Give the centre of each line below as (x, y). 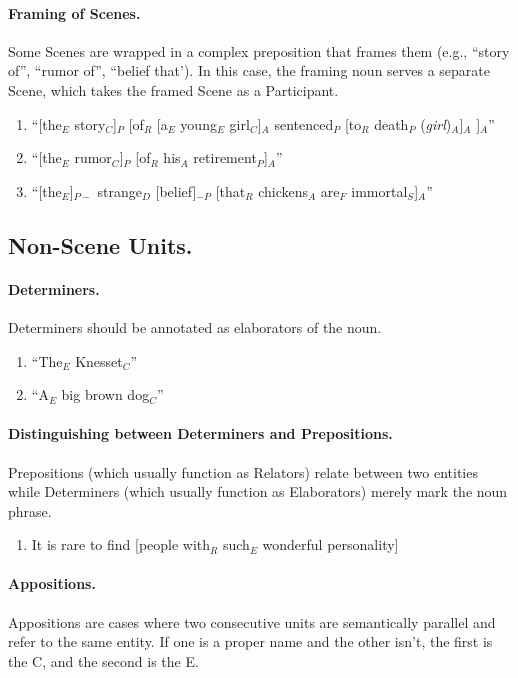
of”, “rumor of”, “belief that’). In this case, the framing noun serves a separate (249, 70)
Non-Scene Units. (100, 244)
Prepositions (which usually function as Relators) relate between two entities (243, 471)
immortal (379, 190)
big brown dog (105, 394)
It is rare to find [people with (121, 544)
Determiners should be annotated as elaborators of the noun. (195, 326)
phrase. (30, 510)
